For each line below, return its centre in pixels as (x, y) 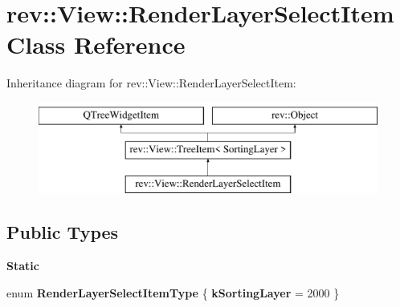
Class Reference (96, 44)
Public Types (63, 232)
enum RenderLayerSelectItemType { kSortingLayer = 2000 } (173, 292)
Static (23, 266)
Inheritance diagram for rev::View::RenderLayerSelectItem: (151, 83)
